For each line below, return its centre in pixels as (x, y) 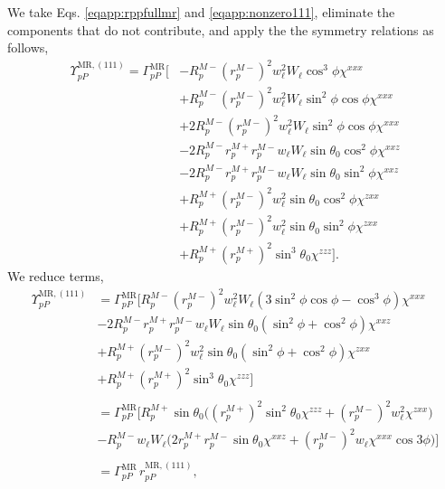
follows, (28, 47)
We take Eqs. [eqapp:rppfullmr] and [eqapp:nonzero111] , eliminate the (201, 12)
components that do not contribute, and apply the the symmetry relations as (221, 29)
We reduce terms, (56, 275)
